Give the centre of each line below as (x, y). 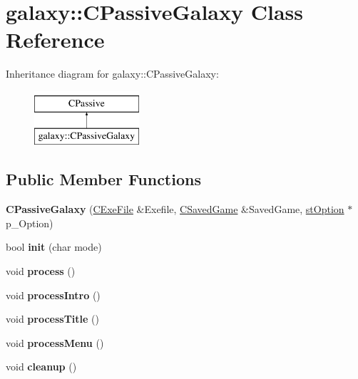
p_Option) (30, 223)
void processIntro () (53, 295)
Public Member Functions (103, 179)
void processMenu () (55, 342)
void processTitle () (52, 319)
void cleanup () (41, 367)
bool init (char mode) (54, 247)
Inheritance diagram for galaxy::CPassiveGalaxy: (112, 74)
